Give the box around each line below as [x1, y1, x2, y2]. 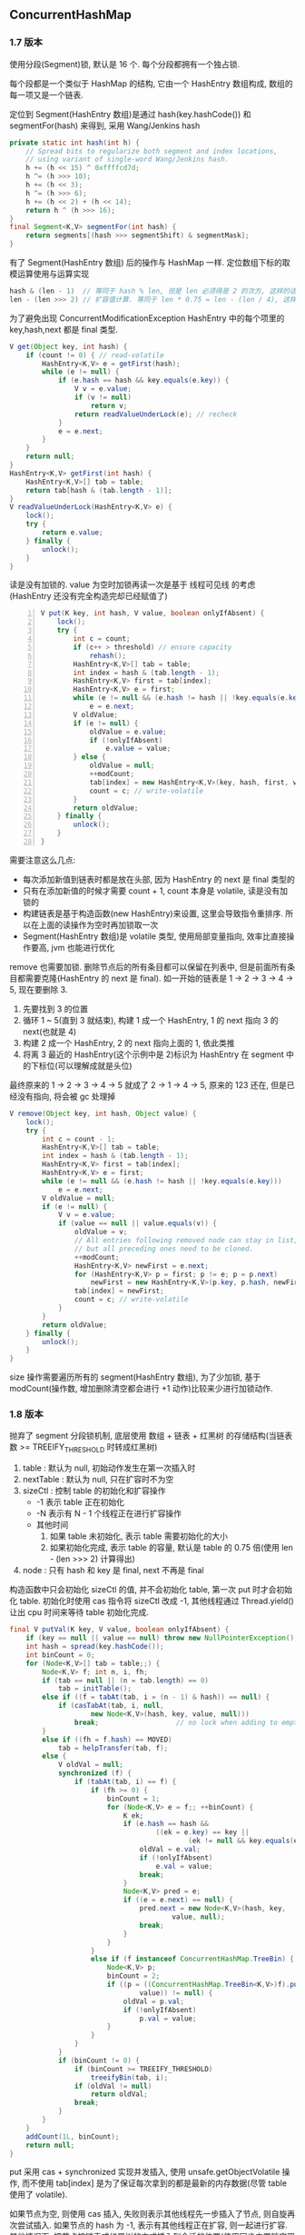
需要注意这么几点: [9, 854, 76, 865]
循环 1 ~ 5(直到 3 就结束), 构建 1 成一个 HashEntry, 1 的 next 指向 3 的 [22, 1014, 279, 1025]
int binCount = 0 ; [25, 1650, 95, 1660]
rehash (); [89, 651, 127, 660]
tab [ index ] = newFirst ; [74, 1286, 165, 1296]
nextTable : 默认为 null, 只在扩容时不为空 [22, 1474, 174, 1485]
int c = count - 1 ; [42, 1134, 116, 1143]
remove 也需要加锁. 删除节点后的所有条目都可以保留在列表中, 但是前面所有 [9, 961, 288, 972]
